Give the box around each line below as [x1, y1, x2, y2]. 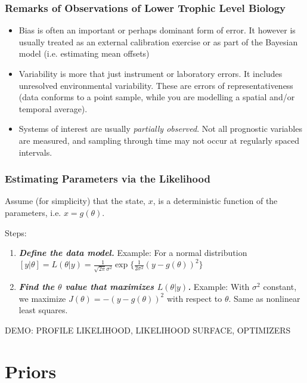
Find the [18, 280, 55, 292]
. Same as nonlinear [228, 292, 300, 304]
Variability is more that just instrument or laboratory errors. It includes [18, 67, 283, 79]
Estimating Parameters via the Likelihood [5, 171, 210, 186]
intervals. [18, 146, 52, 158]
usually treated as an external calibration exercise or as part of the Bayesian [18, 35, 298, 48]
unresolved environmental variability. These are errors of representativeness [18, 79, 293, 91]
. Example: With [188, 280, 250, 292]
